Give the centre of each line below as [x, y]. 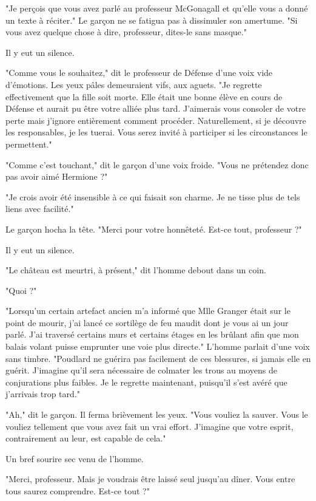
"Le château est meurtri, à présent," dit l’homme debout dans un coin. [136, 270]
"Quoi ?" [21, 290]
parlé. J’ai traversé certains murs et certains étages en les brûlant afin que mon [152, 334]
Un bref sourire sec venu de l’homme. [75, 458]
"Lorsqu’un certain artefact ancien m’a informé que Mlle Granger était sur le [148, 311]
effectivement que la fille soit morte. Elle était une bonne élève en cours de [144, 96]
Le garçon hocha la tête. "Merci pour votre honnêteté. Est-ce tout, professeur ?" [154, 229]
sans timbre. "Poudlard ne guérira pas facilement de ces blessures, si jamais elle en [158, 358]
